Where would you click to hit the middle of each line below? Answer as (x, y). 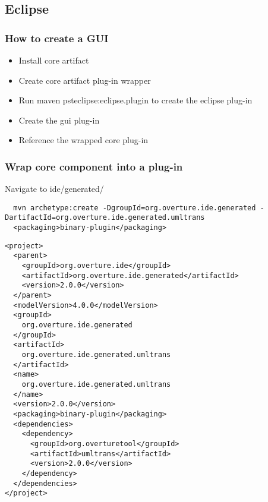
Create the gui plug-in (59, 120)
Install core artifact (54, 60)
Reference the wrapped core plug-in (83, 140)
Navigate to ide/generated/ (54, 189)
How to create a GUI (57, 38)
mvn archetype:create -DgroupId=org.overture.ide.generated (135, 208)
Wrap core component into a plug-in (94, 166)
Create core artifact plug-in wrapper (85, 80)
